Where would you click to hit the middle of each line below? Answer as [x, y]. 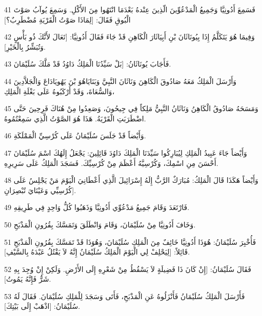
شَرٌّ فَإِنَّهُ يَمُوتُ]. [28, 279]
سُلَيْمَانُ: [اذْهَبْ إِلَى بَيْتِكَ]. [42, 306]
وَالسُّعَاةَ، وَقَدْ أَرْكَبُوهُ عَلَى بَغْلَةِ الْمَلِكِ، [59, 91]
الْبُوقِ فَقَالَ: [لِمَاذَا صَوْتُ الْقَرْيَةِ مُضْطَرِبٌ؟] [67, 19]
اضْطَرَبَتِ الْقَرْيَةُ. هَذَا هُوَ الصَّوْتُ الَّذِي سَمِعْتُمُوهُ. [75, 118]
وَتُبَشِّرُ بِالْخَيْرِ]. [25, 46]
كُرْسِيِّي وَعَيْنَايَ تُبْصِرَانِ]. [40, 190]
